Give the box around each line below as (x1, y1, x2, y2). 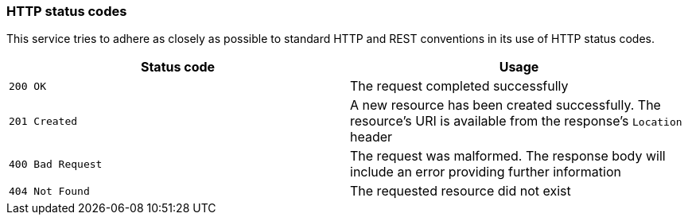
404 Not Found (9, 184, 90, 197)
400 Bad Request (9, 157, 103, 170)
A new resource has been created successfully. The (350, 97, 661, 114)
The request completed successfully (350, 78, 569, 95)
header (350, 129, 393, 145)
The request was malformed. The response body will (350, 148, 666, 165)
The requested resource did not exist (350, 183, 571, 200)
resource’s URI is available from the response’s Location (350, 113, 682, 130)
